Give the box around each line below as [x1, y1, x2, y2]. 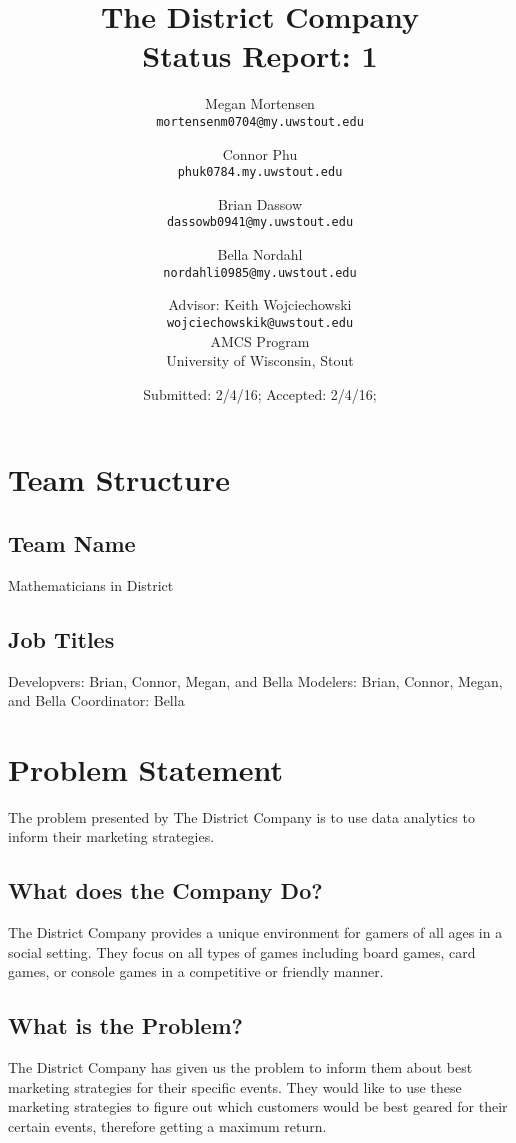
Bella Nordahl [217, 244, 303, 265]
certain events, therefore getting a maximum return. [8, 1116, 327, 1136]
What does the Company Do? [8, 875, 323, 906]
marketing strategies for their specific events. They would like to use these [8, 1076, 462, 1097]
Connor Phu [222, 143, 298, 164]
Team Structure [8, 459, 230, 500]
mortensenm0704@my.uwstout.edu [156, 114, 364, 129]
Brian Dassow [217, 193, 303, 214]
